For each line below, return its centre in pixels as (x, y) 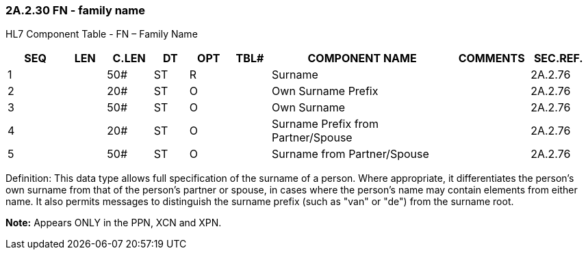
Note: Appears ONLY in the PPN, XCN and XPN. (114, 223)
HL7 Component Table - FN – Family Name (102, 34)
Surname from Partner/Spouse (350, 154)
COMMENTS (491, 58)
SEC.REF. (558, 58)
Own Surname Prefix (325, 91)
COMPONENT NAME (362, 58)
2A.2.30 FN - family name (76, 10)
